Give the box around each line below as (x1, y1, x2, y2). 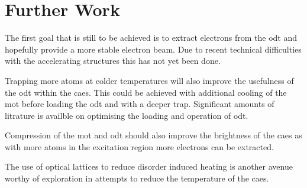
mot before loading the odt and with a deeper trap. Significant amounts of (5, 98, 274, 110)
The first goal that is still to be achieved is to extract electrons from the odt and (5, 31, 298, 44)
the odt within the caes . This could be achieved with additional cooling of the (5, 86, 287, 98)
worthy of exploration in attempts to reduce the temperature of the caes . (5, 172, 269, 184)
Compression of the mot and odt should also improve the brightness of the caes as (5, 129, 302, 141)
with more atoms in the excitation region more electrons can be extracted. (5, 140, 274, 153)
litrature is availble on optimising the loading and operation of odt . (5, 109, 248, 121)
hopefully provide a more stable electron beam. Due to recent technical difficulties (5, 43, 302, 55)
